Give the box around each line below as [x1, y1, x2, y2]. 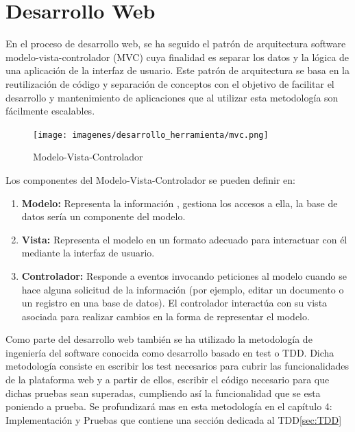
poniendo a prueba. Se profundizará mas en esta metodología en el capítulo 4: [5, 399, 332, 413]
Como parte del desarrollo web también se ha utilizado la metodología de [5, 332, 313, 346]
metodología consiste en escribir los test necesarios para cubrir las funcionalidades [5, 359, 350, 373]
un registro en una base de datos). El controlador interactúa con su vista [21, 296, 328, 310]
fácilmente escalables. [5, 104, 95, 118]
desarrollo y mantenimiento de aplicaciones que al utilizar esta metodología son [5, 90, 339, 104]
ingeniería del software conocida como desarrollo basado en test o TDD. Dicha [5, 345, 334, 359]
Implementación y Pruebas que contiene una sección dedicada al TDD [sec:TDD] [5, 412, 342, 427]
